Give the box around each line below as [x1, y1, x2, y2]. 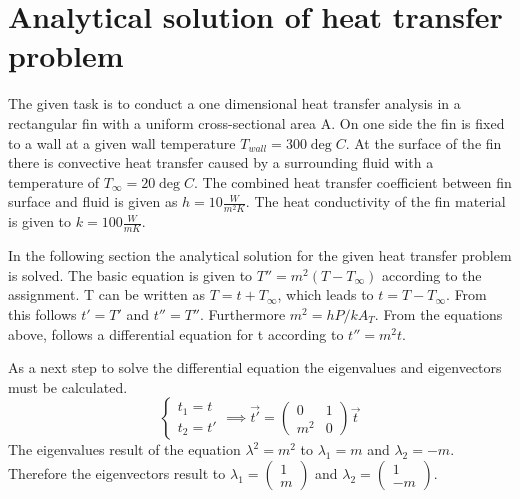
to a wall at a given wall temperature [8, 132, 236, 153]
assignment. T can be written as [8, 284, 206, 305]
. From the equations [374, 304, 503, 325]
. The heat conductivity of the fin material [245, 191, 506, 212]
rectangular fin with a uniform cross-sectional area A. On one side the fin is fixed [8, 112, 505, 133]
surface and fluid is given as [8, 191, 178, 212]
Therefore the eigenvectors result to [8, 463, 226, 483]
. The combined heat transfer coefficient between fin [193, 171, 512, 192]
